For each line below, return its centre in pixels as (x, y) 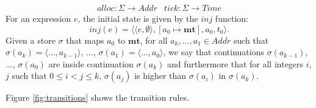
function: (232, 19)
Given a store (31, 40)
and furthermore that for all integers (235, 63)
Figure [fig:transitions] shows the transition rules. (98, 97)
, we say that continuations (214, 52)
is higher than (160, 76)
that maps (85, 40)
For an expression (38, 19)
